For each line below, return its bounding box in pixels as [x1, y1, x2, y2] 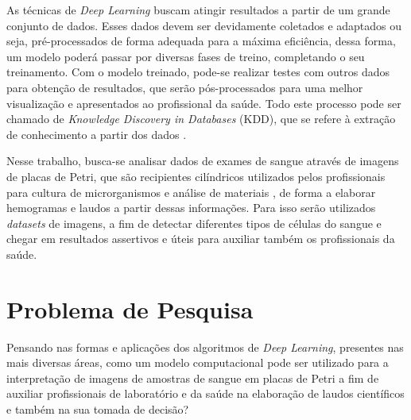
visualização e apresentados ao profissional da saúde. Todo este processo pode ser [6, 94, 401, 111]
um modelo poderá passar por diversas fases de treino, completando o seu [6, 48, 365, 64]
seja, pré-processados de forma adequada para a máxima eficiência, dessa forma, [6, 33, 396, 49]
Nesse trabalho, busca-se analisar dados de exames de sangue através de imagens [6, 152, 399, 169]
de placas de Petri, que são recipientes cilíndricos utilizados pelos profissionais [6, 168, 386, 184]
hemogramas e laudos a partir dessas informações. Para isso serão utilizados [6, 199, 376, 216]
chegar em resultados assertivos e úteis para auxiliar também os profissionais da [6, 230, 395, 247]
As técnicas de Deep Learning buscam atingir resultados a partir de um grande [6, 2, 390, 17]
